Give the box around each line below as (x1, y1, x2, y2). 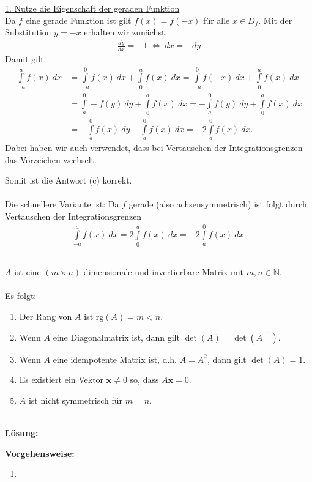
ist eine (14, 265, 41, 278)
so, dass (130, 373, 159, 386)
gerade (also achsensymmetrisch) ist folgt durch (128, 198, 307, 210)
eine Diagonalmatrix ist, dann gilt (53, 330, 180, 343)
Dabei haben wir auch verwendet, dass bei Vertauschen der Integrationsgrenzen (5, 141, 303, 154)
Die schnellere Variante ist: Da (5, 198, 119, 210)
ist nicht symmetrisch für (28, 393, 123, 406)
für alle (203, 13, 230, 26)
